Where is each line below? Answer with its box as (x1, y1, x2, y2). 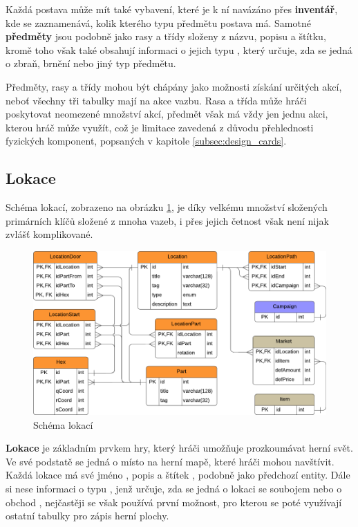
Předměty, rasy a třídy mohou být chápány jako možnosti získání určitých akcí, (6, 79, 342, 93)
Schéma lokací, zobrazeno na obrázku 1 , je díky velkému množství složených (6, 200, 328, 214)
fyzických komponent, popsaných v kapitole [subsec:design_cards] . (6, 133, 287, 148)
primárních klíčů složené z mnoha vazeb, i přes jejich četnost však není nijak (6, 213, 329, 228)
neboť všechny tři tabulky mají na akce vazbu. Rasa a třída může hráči (6, 93, 307, 107)
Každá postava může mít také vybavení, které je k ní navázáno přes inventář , (6, 2, 338, 16)
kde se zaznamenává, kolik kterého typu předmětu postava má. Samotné (6, 15, 311, 30)
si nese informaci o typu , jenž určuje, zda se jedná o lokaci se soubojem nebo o (6, 481, 342, 495)
